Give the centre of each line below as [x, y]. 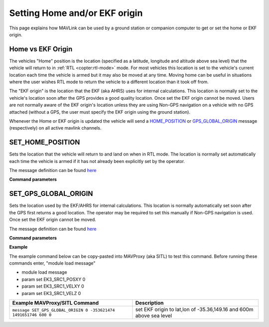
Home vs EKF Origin [41, 49]
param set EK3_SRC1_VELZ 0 [51, 293]
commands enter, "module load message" [52, 263]
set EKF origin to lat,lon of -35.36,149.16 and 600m [194, 310]
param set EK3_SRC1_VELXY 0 [53, 286]
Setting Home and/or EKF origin [76, 13]
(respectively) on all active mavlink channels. [55, 128]
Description [149, 303]
